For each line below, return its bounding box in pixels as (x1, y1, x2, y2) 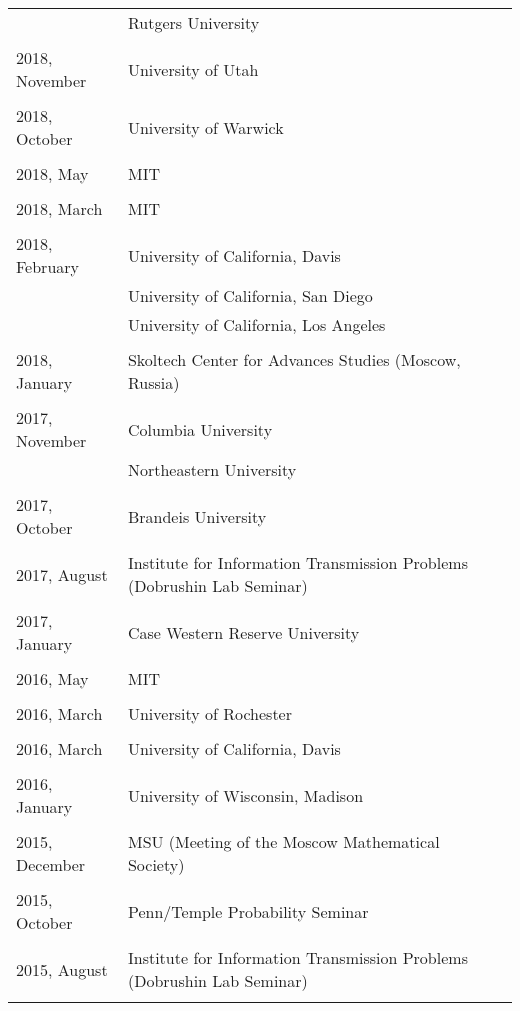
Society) (127, 853, 185, 876)
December (16, 853, 86, 876)
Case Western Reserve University (127, 620, 360, 644)
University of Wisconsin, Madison (127, 783, 364, 807)
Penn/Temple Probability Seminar (127, 899, 369, 923)
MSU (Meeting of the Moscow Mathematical (127, 830, 440, 853)
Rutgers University (127, 11, 260, 34)
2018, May (16, 162, 89, 185)
